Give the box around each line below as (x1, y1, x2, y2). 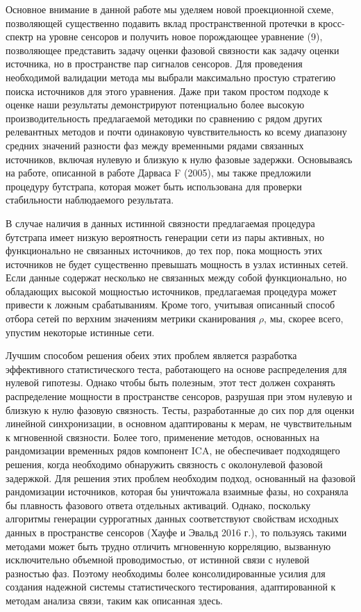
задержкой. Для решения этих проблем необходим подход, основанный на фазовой (6, 470, 355, 485)
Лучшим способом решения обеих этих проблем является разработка (6, 348, 297, 363)
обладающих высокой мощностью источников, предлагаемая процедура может (6, 283, 337, 298)
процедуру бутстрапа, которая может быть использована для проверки (6, 179, 302, 193)
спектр (6, 29, 33, 44)
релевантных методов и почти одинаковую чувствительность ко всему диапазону (6, 124, 347, 139)
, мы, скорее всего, (264, 311, 344, 326)
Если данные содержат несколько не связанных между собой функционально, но (6, 270, 347, 285)
